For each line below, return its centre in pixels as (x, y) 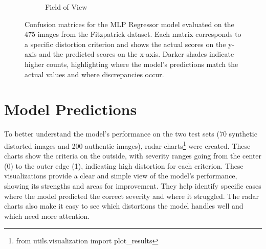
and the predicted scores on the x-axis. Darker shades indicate (137, 54)
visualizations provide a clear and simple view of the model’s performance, (121, 176)
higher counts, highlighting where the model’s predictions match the (131, 64)
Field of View (66, 7)
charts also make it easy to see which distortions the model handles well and (124, 206)
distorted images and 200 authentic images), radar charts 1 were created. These (127, 145)
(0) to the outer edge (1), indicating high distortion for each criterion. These (124, 165)
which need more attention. (47, 216)
